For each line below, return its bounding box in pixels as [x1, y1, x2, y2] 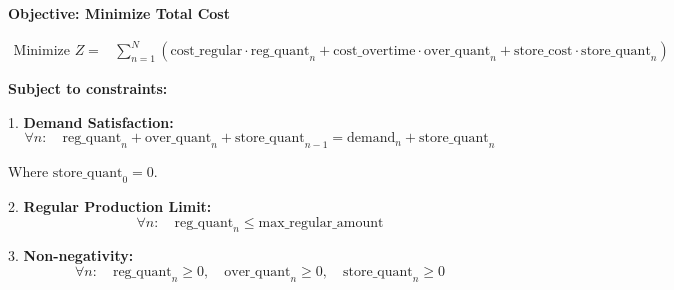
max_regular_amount [258, 215, 384, 230]
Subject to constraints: [8, 78, 168, 99]
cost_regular [170, 44, 243, 59]
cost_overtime [333, 44, 416, 59]
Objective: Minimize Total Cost [8, 3, 230, 23]
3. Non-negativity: [8, 245, 134, 266]
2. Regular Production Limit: [8, 195, 212, 216]
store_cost [514, 44, 573, 59]
